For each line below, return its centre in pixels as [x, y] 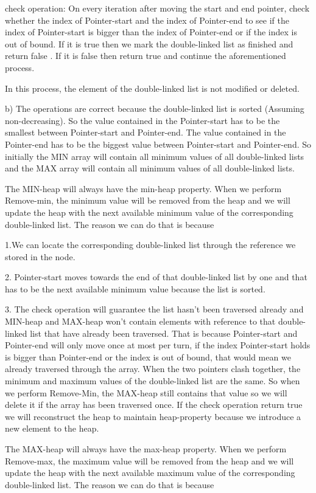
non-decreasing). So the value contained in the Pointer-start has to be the [142, 120]
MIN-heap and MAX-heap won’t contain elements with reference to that [140, 321]
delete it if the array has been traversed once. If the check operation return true [154, 405]
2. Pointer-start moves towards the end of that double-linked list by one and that [156, 277]
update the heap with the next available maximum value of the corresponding [150, 473]
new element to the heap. [52, 428]
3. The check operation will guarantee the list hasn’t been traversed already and [154, 309]
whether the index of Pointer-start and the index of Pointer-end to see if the [147, 20]
